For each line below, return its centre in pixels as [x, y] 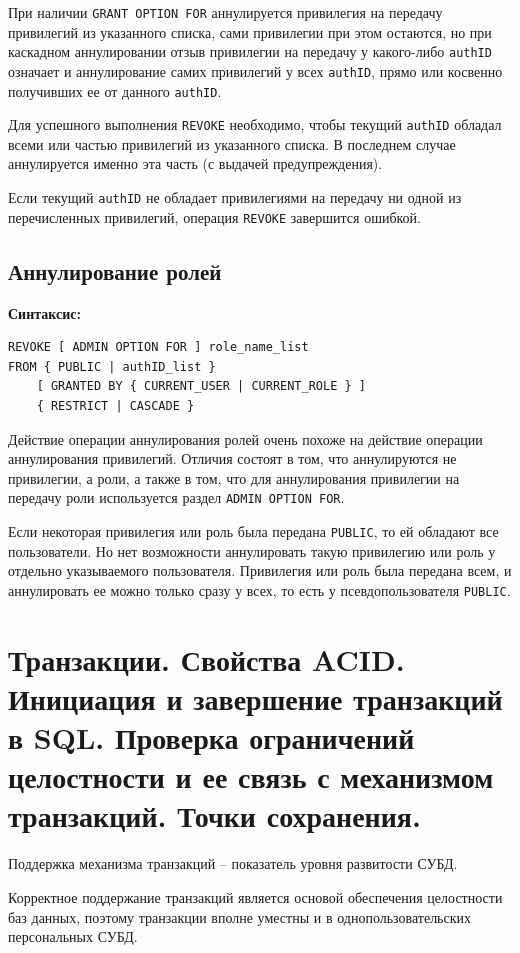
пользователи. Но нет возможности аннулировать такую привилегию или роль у [252, 550]
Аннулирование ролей [115, 270]
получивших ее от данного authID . [115, 90]
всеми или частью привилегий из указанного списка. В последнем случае [232, 143]
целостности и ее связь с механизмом [251, 776]
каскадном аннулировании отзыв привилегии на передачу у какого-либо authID [250, 51]
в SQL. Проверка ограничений [211, 737]
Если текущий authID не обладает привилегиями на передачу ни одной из [235, 197]
